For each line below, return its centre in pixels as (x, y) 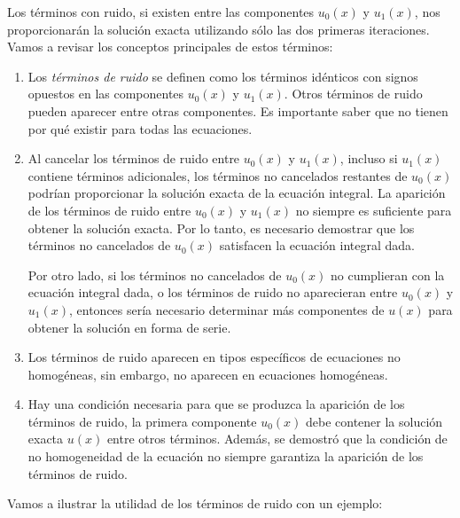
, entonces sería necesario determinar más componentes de (226, 309)
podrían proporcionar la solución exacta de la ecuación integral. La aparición (237, 193)
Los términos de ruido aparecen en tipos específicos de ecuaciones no (214, 357)
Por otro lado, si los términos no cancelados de (155, 275)
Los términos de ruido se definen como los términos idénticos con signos (223, 76)
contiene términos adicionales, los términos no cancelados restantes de (218, 175)
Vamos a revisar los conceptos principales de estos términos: (170, 47)
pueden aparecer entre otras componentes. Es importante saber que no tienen (238, 110)
